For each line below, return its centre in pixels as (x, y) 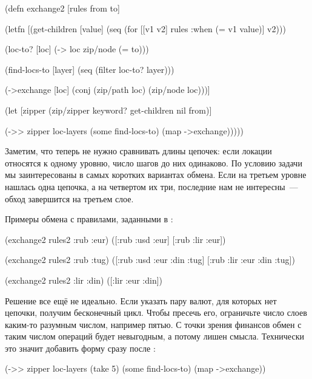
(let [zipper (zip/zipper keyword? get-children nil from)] (108, 110)
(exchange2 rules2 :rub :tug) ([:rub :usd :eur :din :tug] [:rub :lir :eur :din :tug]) (150, 260)
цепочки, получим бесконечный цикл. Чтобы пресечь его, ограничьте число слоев (156, 312)
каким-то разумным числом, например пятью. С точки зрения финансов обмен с (153, 324)
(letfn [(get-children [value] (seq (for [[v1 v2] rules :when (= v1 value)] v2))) (145, 28)
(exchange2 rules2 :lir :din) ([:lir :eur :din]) (84, 280)
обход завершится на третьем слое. (69, 198)
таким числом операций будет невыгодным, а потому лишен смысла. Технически (154, 336)
